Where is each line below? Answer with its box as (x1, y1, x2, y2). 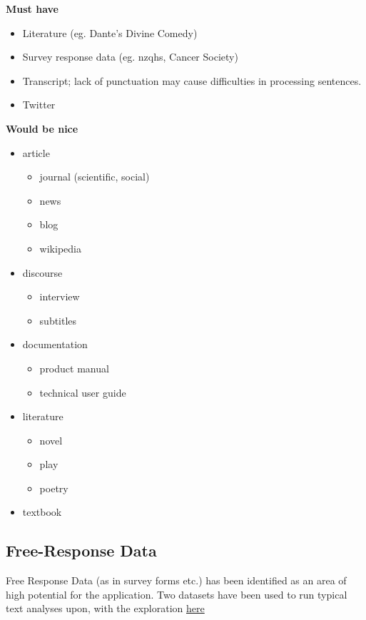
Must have (6, 1, 59, 16)
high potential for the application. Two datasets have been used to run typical (6, 586, 347, 601)
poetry (39, 480, 68, 495)
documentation (22, 337, 88, 352)
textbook (22, 504, 62, 519)
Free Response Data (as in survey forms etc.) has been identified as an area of (6, 573, 347, 588)
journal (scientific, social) (39, 169, 150, 184)
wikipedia (39, 240, 81, 255)
